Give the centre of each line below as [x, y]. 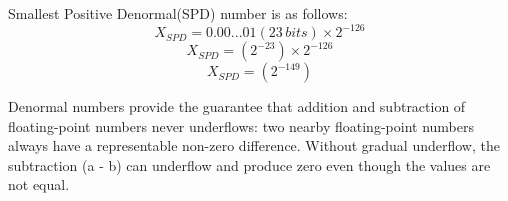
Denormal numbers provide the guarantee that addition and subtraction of [237, 106]
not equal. [39, 184]
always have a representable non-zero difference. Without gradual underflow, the [254, 145]
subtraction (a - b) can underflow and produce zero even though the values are [249, 164]
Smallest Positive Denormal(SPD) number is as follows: [178, 13]
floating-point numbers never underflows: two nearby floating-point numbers [241, 125]
